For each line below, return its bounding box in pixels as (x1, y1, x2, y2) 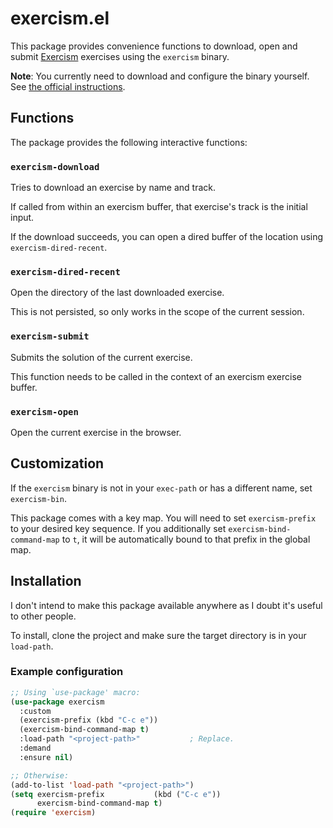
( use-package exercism (10, 697, 105, 707)
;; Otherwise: (10, 770, 70, 781)
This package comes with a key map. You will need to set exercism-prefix (10, 512, 317, 524)
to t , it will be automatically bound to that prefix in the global (61, 533, 311, 545)
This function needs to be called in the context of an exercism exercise (10, 370, 302, 382)
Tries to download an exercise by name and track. (10, 182, 217, 194)
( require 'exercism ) (10, 808, 97, 818)
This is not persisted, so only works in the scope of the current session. (10, 306, 305, 318)
